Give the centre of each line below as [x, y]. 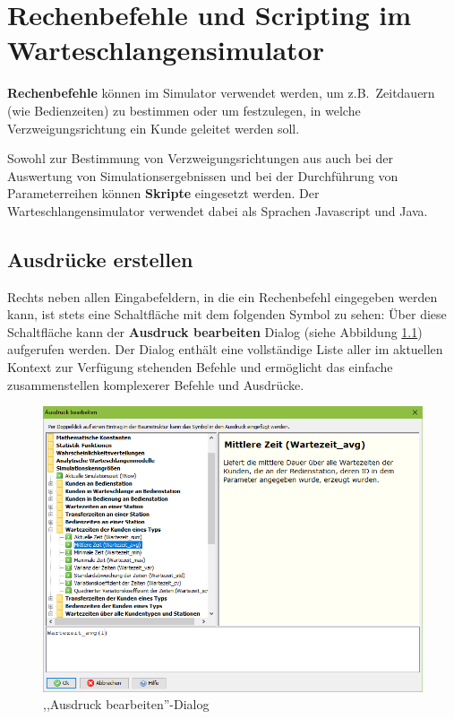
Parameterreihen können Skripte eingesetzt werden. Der [163, 193]
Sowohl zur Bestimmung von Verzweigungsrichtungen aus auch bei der [201, 158]
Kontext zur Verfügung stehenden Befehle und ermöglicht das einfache [200, 367]
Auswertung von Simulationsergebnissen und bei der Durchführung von [203, 175]
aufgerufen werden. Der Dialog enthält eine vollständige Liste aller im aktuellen [225, 349]
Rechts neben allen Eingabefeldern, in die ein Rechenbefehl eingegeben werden [223, 296]
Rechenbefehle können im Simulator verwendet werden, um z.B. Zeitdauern [221, 93]
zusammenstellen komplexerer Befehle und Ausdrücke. [156, 384]
